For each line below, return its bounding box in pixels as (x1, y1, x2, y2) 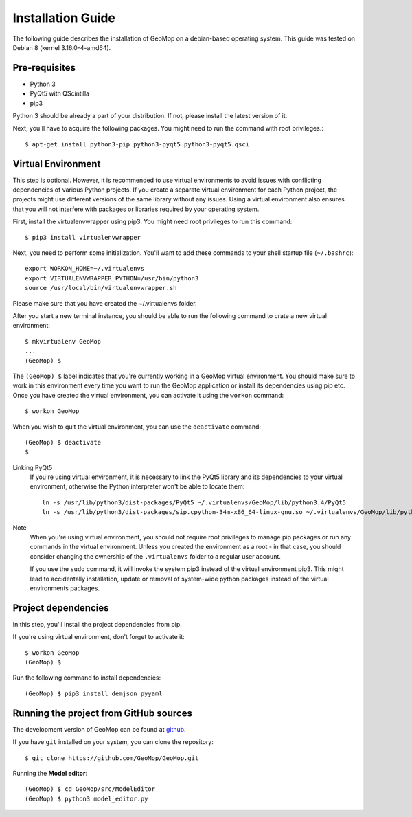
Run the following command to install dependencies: (12, 673, 161, 682)
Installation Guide (12, 10, 116, 25)
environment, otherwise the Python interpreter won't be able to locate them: (30, 482, 245, 491)
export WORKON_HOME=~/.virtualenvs (25, 265, 145, 273)
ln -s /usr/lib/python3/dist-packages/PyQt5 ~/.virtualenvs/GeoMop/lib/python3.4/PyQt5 (42, 498, 347, 506)
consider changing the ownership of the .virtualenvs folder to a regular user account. (30, 552, 282, 560)
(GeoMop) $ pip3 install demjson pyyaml (25, 689, 163, 697)
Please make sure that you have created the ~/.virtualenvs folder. (12, 299, 197, 307)
